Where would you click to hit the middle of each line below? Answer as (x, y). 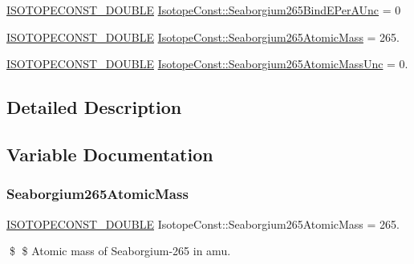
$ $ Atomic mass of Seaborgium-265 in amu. (120, 251)
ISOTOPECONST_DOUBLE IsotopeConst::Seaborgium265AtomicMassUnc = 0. (207, 64)
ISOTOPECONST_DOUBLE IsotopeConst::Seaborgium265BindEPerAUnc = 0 (204, 10)
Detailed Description (94, 107)
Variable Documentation (110, 154)
